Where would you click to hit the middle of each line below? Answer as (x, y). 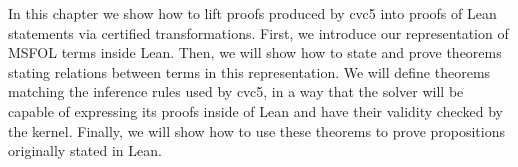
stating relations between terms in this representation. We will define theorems (249, 71)
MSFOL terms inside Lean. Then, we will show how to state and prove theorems (255, 52)
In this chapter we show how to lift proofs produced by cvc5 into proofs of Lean (252, 13)
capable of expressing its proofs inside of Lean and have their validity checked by (255, 110)
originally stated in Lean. (85, 150)
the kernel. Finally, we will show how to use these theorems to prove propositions (256, 130)
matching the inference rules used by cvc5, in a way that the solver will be (236, 91)
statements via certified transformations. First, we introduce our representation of (258, 32)
